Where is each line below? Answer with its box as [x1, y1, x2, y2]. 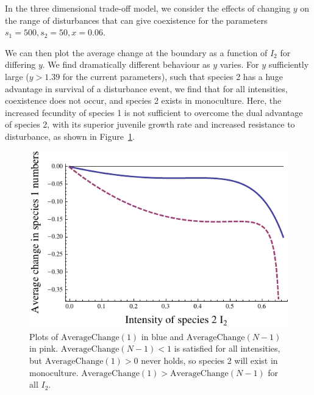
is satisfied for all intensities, [174, 342, 280, 355]
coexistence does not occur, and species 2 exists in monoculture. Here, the [5, 94, 282, 107]
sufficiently [268, 58, 309, 71]
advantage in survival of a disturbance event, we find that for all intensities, [5, 82, 288, 95]
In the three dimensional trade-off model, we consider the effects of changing [5, 2, 291, 14]
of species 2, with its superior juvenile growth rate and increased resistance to [5, 118, 295, 131]
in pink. [29, 342, 59, 355]
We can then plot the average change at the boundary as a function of [5, 46, 268, 59]
